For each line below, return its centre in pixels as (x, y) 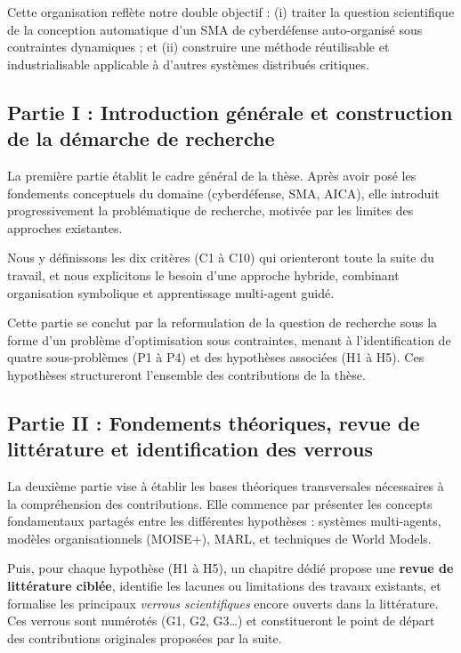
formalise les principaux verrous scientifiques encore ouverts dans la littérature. (223, 603)
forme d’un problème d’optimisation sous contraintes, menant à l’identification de (229, 339)
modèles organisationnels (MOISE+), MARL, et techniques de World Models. (219, 538)
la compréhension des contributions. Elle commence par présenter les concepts (220, 503)
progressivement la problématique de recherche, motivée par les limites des (210, 210)
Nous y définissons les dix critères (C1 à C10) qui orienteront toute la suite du (221, 258)
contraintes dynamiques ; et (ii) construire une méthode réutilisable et (198, 47)
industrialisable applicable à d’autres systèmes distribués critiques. (188, 64)
